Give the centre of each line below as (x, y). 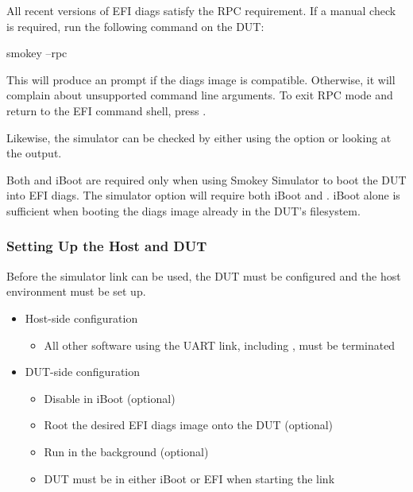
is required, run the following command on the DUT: (135, 26)
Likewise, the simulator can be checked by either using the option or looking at (199, 137)
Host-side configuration (81, 318)
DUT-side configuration (83, 372)
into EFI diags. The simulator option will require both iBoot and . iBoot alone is (203, 195)
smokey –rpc (37, 53)
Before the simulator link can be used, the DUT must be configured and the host (204, 275)
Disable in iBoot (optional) (110, 398)
